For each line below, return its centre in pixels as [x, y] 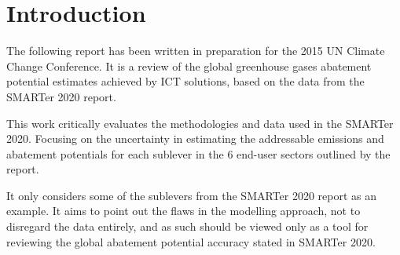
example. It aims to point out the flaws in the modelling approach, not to [183, 211]
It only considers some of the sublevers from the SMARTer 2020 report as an [192, 195]
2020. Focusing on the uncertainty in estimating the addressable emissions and [195, 138]
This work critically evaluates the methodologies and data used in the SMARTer [200, 123]
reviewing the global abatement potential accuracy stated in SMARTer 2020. [191, 241]
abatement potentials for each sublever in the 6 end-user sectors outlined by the [198, 153]
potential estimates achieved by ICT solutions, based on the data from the [185, 81]
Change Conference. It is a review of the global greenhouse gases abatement [189, 66]
